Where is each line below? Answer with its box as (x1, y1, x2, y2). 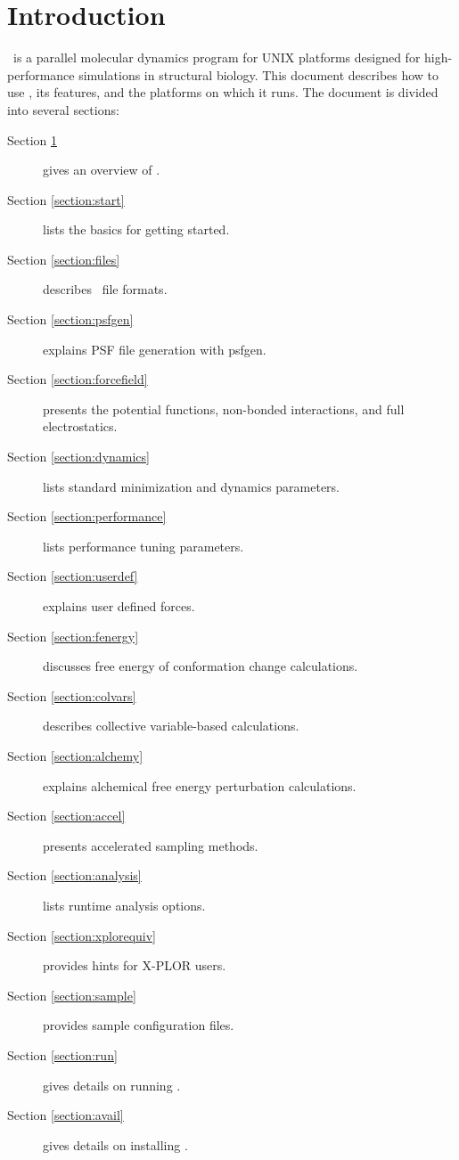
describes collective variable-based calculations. (43, 716, 299, 735)
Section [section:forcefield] (7, 370, 148, 388)
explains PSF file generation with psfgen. (43, 339, 266, 358)
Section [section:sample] (7, 985, 136, 1004)
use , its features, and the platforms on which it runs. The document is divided (7, 83, 439, 102)
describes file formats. (43, 280, 168, 298)
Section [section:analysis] (7, 866, 142, 885)
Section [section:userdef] (7, 567, 138, 585)
